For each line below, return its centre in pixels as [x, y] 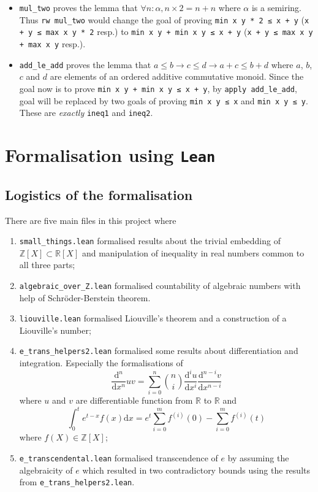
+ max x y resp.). [52, 43]
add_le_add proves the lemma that [85, 64]
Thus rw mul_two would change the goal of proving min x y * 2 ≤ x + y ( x [164, 19]
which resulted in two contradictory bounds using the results [196, 470]
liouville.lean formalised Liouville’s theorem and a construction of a [153, 318]
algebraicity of [46, 470]
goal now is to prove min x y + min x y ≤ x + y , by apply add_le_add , [158, 88]
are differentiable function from [134, 400]
